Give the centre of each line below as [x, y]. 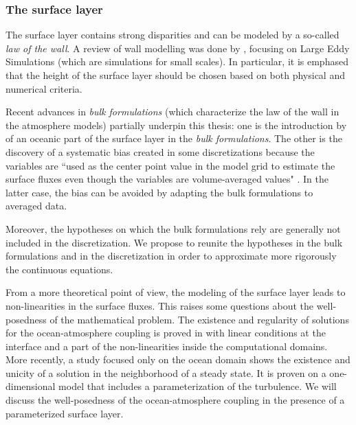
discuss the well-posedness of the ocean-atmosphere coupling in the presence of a [175, 400]
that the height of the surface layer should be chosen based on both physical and [175, 75]
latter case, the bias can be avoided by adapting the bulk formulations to [159, 192]
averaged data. [36, 206]
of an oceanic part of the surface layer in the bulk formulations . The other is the [174, 138]
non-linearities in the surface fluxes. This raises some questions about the [160, 305]
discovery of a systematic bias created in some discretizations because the [160, 151]
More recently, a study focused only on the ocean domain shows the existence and [178, 359]
